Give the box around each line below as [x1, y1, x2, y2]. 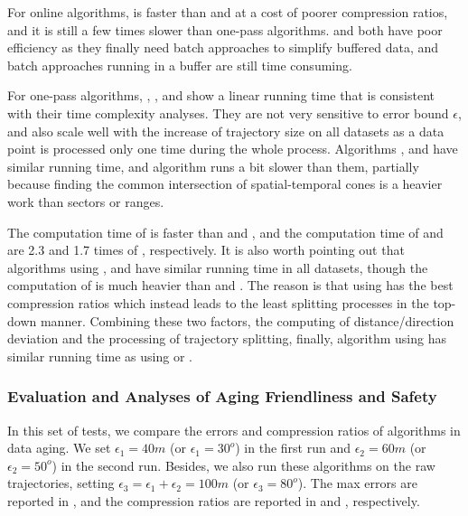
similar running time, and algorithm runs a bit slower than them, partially [7, 156, 419, 175]
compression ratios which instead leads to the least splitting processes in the [7, 293, 429, 312]
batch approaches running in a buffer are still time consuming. [7, 55, 352, 74]
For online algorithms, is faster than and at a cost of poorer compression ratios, [7, 3, 448, 21]
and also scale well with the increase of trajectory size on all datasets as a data [7, 121, 445, 140]
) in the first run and [235, 438, 351, 457]
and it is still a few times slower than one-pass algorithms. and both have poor [7, 20, 443, 39]
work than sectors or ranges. [7, 192, 164, 211]
